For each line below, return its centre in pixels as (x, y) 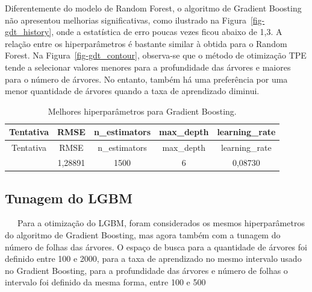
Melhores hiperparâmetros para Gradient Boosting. (142, 111)
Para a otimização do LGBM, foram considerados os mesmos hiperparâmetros (161, 223)
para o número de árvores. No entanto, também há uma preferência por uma (146, 79)
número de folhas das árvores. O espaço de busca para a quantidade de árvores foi (156, 246)
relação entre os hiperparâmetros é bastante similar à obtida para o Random (146, 43)
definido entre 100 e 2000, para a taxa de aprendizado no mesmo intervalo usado (153, 259)
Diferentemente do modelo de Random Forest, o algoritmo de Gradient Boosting (153, 8)
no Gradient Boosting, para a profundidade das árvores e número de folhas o (146, 270)
